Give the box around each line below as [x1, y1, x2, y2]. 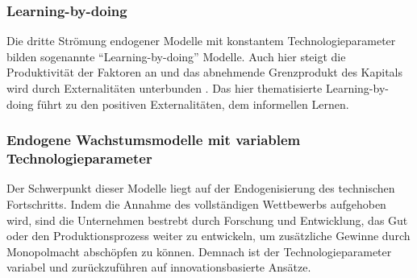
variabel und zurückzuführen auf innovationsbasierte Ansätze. [6, 259, 311, 276]
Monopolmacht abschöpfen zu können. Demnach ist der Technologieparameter [6, 243, 392, 259]
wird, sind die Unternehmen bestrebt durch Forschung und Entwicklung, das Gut [6, 211, 408, 228]
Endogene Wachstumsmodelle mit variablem [6, 130, 301, 150]
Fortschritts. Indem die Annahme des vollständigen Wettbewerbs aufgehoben [6, 195, 386, 212]
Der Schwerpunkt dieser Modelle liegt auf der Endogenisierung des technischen [6, 180, 395, 197]
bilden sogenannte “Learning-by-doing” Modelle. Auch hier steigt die [6, 48, 346, 64]
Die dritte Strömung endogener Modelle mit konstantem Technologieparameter [6, 32, 396, 49]
